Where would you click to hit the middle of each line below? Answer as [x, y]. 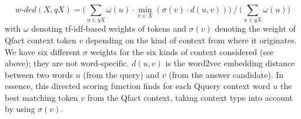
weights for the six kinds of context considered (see [182, 51]
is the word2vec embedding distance [230, 63]
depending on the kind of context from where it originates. [191, 40]
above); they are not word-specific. [67, 63]
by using [20, 109]
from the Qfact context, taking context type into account [190, 97]
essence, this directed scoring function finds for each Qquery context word [138, 86]
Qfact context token [41, 40]
